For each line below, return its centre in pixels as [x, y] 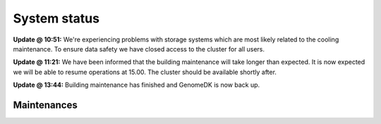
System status [56, 18]
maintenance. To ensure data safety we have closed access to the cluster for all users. [139, 49]
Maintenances [45, 105]
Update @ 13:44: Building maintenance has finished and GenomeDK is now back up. [137, 85]
